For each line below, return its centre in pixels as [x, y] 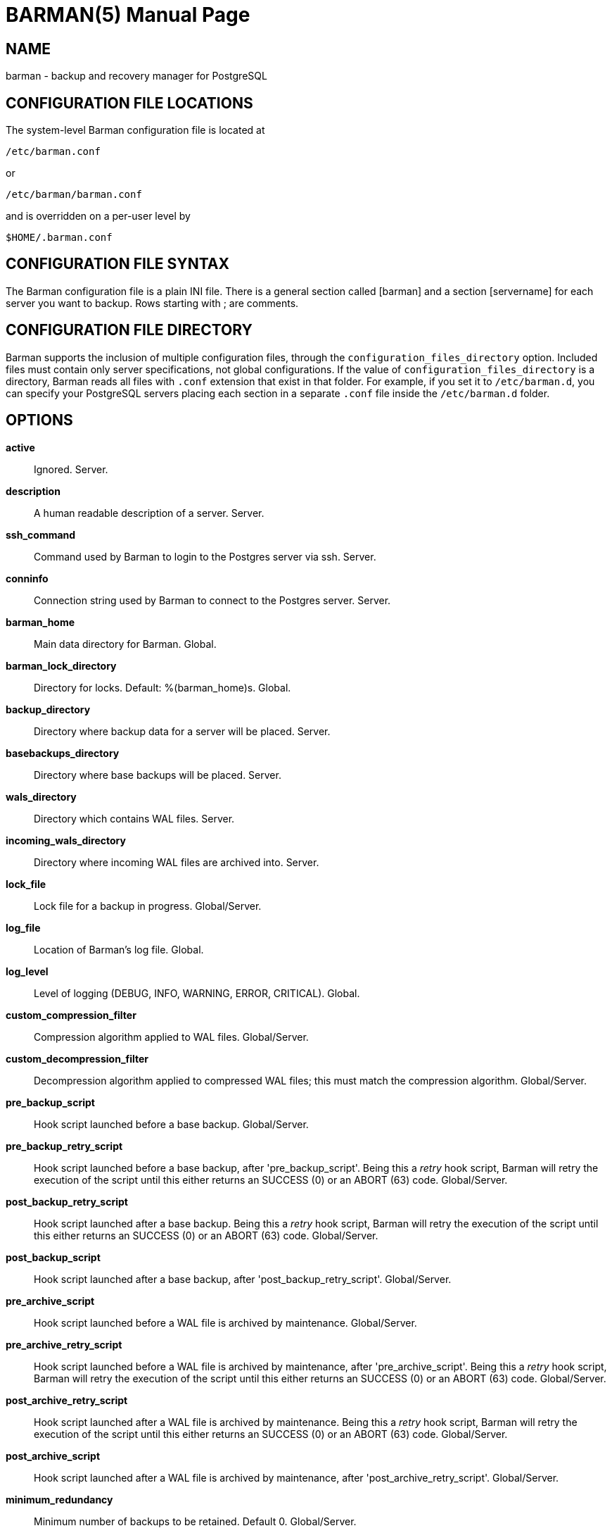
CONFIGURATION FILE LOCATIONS [129, 103]
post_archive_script [53, 1456]
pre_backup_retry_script [64, 1146]
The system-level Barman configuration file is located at [135, 130]
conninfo [27, 578]
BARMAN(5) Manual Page [128, 15]
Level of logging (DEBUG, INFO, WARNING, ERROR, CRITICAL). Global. [197, 993]
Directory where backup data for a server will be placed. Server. [182, 731]
